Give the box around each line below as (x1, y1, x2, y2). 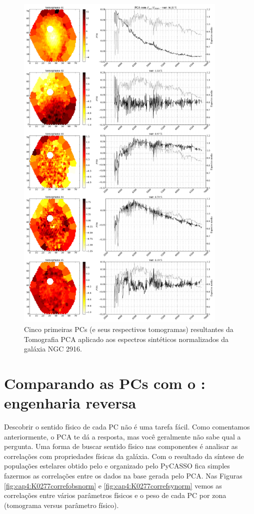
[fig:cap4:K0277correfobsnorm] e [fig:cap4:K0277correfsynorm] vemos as (4, 480, 222, 490)
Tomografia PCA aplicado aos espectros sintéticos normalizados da (24, 333, 229, 344)
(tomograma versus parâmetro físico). (4, 499, 119, 510)
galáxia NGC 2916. (24, 343, 82, 354)
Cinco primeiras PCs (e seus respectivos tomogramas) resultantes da (24, 323, 233, 334)
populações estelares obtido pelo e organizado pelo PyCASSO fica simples (4, 460, 230, 471)
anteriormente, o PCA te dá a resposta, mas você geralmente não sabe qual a (4, 431, 241, 441)
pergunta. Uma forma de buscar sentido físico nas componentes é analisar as (4, 441, 238, 451)
